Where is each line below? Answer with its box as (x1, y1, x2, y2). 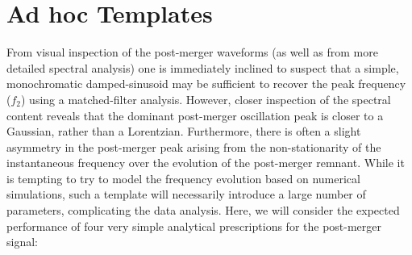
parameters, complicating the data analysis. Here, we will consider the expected (6, 202, 400, 219)
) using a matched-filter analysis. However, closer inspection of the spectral (21, 90, 391, 107)
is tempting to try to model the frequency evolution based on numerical (6, 169, 360, 186)
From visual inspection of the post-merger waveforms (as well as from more (6, 44, 378, 61)
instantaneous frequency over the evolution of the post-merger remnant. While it (6, 154, 405, 171)
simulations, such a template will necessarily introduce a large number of (6, 186, 366, 203)
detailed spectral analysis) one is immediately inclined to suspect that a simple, (6, 59, 399, 76)
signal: (6, 233, 38, 250)
